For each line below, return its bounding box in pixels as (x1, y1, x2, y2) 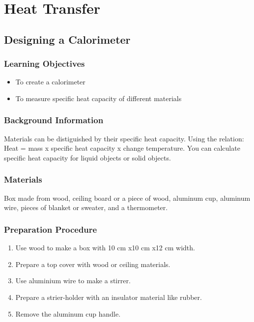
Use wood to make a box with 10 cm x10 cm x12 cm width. (15, 242, 195, 253)
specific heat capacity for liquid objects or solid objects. (4, 152, 171, 162)
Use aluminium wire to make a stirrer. (15, 275, 131, 286)
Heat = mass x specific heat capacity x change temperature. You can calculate (4, 143, 240, 153)
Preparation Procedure (4, 223, 97, 235)
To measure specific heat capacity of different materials (15, 93, 182, 103)
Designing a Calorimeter (4, 31, 131, 47)
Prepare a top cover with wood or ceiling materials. (15, 259, 170, 269)
